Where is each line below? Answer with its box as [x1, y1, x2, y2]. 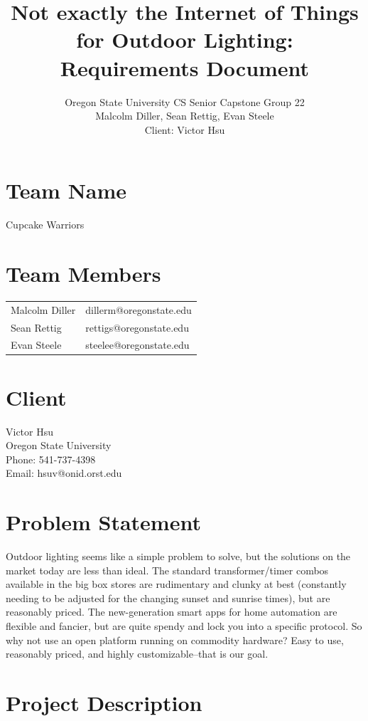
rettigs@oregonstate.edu [85, 320, 189, 335]
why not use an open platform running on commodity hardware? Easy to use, [6, 632, 344, 647]
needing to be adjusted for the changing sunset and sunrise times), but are [6, 590, 330, 605]
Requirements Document [60, 53, 310, 82]
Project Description [6, 688, 202, 717]
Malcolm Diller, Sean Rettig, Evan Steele [95, 108, 274, 123]
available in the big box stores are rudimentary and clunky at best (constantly [6, 577, 347, 591]
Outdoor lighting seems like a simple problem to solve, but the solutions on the [6, 549, 351, 564]
